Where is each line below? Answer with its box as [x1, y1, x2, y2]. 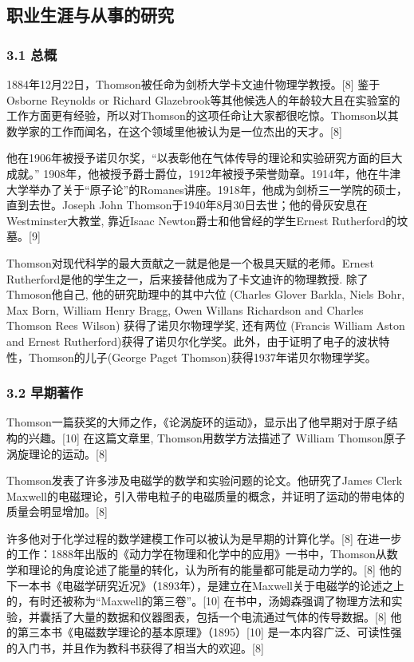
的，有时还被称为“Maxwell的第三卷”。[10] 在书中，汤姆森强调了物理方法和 [6, 593, 392, 609]
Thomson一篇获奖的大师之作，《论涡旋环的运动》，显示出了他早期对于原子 [6, 414, 387, 430]
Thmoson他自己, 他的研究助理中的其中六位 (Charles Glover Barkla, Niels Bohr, [6, 286, 405, 303]
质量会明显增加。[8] [6, 503, 108, 520]
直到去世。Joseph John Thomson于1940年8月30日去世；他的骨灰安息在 [6, 196, 368, 213]
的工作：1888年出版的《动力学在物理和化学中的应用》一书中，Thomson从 [6, 545, 387, 562]
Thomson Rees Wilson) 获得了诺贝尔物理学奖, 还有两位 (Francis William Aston [6, 317, 405, 334]
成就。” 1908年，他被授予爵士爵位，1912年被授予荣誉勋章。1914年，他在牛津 [6, 165, 401, 181]
